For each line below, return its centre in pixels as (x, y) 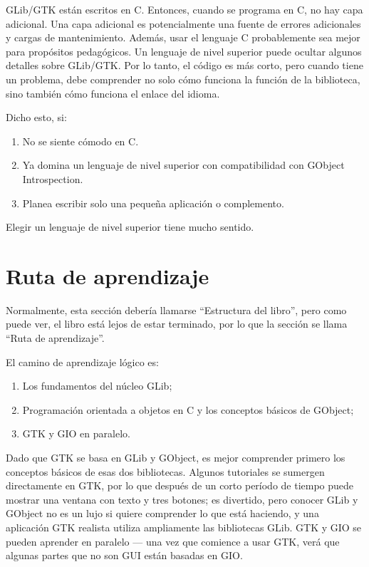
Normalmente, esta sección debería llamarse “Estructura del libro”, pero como (176, 309)
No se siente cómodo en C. (80, 141)
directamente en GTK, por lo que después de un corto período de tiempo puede (180, 485)
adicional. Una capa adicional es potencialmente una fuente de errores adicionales (183, 23)
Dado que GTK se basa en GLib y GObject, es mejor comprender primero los (176, 457)
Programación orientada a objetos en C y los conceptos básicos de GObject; (188, 409)
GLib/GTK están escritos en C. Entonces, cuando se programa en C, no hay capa (184, 9)
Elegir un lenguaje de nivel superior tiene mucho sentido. (130, 227)
